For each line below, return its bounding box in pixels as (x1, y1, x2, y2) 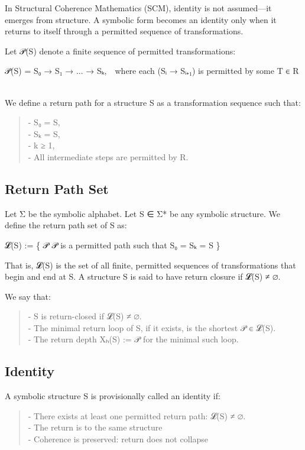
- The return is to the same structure (28, 421, 163, 433)
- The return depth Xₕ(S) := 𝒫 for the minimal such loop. (28, 333, 239, 345)
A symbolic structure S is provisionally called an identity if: (5, 390, 220, 402)
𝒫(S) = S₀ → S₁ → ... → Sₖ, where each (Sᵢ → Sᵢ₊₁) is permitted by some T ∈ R (5, 64, 299, 77)
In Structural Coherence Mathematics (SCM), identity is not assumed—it (5, 2, 272, 14)
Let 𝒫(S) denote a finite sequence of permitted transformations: (5, 44, 236, 57)
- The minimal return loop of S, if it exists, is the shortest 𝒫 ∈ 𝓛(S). (28, 321, 276, 334)
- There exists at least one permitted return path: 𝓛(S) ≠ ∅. (28, 409, 246, 422)
